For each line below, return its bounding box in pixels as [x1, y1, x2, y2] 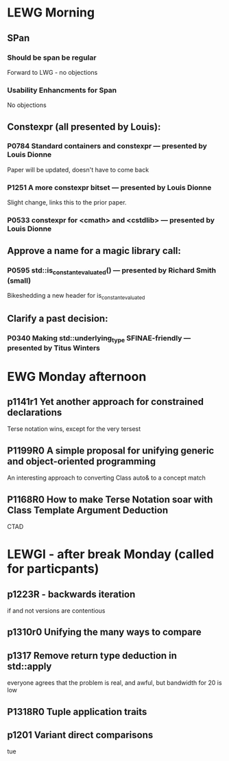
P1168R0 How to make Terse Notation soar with [7, 493, 213, 505]
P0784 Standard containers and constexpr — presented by [7, 141, 208, 151]
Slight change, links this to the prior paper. [7, 198, 127, 207]
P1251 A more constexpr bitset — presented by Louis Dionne [7, 183, 212, 192]
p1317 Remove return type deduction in [7, 650, 177, 662]
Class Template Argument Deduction [7, 504, 169, 516]
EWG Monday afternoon [7, 368, 147, 384]
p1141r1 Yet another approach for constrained [7, 396, 204, 408]
